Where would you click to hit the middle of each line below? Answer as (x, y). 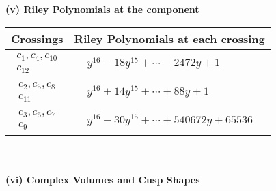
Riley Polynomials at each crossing (169, 38)
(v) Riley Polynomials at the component (102, 9)
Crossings (37, 38)
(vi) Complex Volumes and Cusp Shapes (103, 179)
